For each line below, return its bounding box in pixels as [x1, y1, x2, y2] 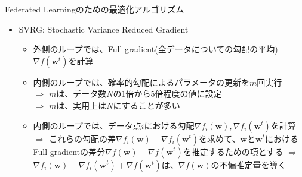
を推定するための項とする [183, 145, 283, 157]
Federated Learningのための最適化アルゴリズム [5, 3, 184, 15]
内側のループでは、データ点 [33, 119, 141, 131]
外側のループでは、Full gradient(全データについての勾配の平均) [33, 43, 278, 55]
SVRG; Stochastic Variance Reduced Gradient [19, 23, 189, 35]
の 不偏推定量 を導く [211, 158, 286, 170]
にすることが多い [113, 99, 180, 111]
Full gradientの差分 [33, 145, 106, 157]
